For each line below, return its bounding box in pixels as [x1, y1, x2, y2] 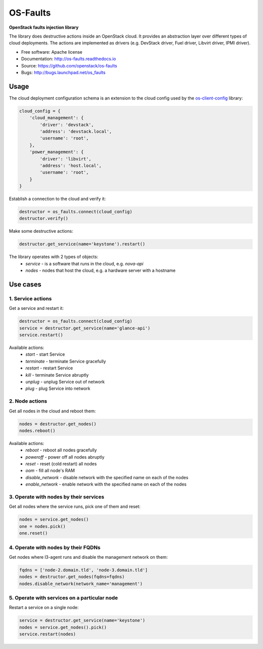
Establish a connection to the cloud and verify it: [9, 196, 106, 202]
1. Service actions [9, 295, 52, 302]
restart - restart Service [25, 365, 73, 371]
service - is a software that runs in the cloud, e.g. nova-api [25, 261, 144, 266]
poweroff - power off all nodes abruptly [25, 454, 105, 460]
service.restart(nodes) [19, 631, 76, 637]
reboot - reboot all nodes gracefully [25, 447, 97, 453]
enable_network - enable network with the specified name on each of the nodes [25, 481, 187, 487]
